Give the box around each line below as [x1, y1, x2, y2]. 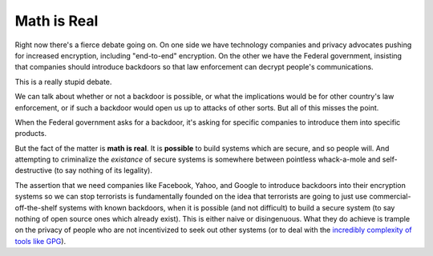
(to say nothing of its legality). [53, 166, 152, 175]
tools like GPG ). [14, 236, 67, 246]
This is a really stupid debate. [14, 77, 112, 86]
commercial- [369, 192, 411, 202]
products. [14, 129, 47, 138]
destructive [14, 166, 52, 175]
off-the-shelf [14, 202, 58, 212]
